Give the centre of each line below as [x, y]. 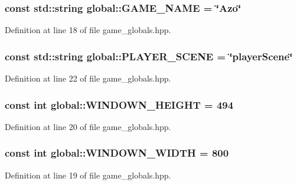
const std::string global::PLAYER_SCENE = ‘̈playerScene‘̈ [149, 56]
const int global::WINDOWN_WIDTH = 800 [117, 153]
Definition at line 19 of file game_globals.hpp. [88, 175]
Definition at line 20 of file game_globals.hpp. [88, 126]
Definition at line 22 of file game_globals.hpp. [88, 78]
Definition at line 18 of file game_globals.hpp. [88, 30]
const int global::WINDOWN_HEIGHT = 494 [119, 104]
